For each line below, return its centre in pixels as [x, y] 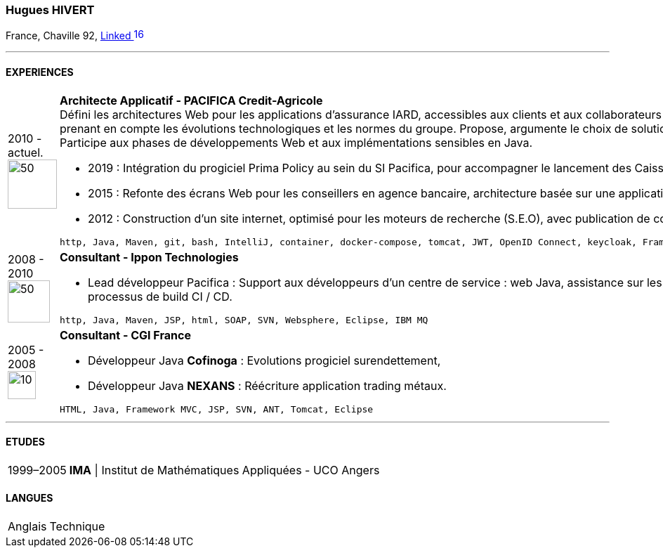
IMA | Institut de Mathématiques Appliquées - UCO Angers [224, 470]
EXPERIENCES [40, 72]
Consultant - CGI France [125, 335]
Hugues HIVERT [50, 10]
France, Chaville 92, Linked [68, 36]
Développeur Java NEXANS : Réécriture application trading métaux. [267, 385]
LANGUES [29, 498]
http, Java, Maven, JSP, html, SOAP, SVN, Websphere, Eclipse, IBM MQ [244, 320]
